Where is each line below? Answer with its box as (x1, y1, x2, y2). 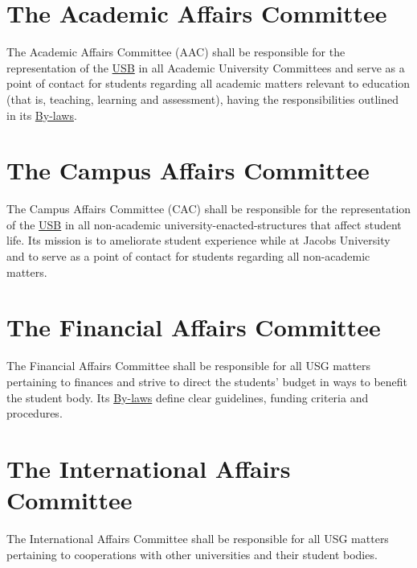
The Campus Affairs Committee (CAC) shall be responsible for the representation (6, 200, 411, 217)
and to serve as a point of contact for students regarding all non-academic (6, 248, 370, 264)
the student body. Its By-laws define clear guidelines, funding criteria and (6, 389, 369, 405)
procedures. (6, 405, 63, 422)
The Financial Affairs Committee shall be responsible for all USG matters (6, 357, 371, 374)
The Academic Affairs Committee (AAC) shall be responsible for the (6, 43, 345, 60)
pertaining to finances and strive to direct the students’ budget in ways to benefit (6, 372, 408, 389)
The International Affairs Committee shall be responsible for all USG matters (6, 530, 389, 546)
